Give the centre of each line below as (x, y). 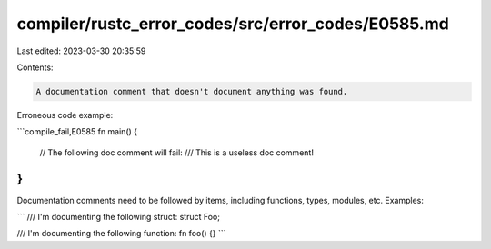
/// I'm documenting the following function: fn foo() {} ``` (121, 234)
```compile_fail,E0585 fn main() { (77, 132)
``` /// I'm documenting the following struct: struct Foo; (118, 216)
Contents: (35, 67)
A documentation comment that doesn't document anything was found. (192, 91)
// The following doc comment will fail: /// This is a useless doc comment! (176, 152)
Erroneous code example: (65, 115)
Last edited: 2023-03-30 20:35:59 (81, 51)
